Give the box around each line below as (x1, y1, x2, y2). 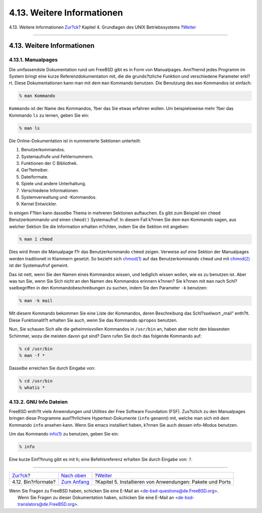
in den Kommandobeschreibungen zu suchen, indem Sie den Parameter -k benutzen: (36, 285, 208, 291)
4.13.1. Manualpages (9, 56, 58, 63)
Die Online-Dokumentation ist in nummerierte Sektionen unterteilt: (9, 138, 141, 144)
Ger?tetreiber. (21, 167, 49, 173)
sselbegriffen (9, 285, 36, 291)
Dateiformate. (21, 174, 49, 179)
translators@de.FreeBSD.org (17, 501, 75, 507)
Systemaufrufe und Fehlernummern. (21, 153, 94, 160)
